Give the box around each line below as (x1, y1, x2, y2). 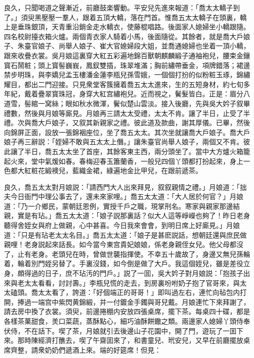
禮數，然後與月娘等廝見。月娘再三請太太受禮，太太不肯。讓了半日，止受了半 (4, 108, 250, 118)
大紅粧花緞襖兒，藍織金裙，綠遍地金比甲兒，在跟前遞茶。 (17, 165, 202, 176)
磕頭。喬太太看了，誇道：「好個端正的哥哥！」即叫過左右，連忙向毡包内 (10, 287, 240, 297)
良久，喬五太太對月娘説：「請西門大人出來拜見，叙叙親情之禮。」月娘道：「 (4, 181, 240, 192)
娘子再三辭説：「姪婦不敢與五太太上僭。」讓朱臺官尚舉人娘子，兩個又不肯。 (4, 136, 243, 147)
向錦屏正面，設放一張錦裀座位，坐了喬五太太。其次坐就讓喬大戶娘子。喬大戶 (4, 127, 250, 137)
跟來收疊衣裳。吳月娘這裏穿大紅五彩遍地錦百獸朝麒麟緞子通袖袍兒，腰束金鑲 (4, 50, 250, 60)
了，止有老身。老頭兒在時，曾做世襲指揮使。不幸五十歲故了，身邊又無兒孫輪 (4, 248, 250, 259)
